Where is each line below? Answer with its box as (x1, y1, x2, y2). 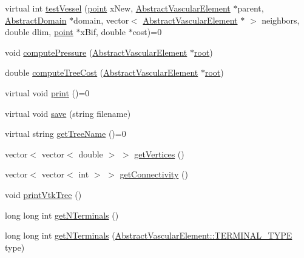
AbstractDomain (5, 13, 67, 26)
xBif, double (80, 25, 126, 38)
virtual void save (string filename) (5, 107, 131, 119)
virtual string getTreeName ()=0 (5, 127, 126, 140)
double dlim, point (5, 25, 73, 38)
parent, (237, 2, 264, 14)
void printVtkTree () (5, 188, 82, 200)
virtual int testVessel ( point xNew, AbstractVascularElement (5, 2, 231, 14)
